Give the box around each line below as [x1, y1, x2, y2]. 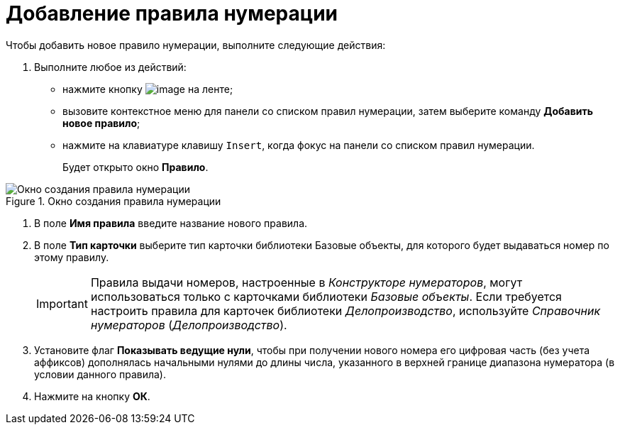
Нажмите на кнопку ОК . [34, 390, 150, 402]
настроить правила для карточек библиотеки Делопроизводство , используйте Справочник [90, 303, 601, 318]
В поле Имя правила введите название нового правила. [34, 216, 308, 229]
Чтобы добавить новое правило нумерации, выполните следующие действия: [6, 38, 386, 51]
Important [36, 296, 88, 311]
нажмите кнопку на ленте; [62, 82, 233, 95]
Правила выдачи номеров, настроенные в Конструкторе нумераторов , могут [90, 275, 523, 290]
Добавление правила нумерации [6, 1, 338, 26]
